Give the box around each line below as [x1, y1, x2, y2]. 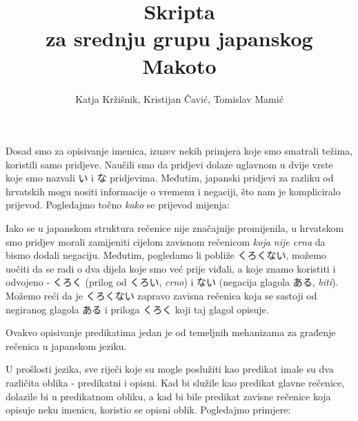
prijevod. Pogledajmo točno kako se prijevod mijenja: [6, 197, 230, 212]
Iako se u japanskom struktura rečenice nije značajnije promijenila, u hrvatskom [6, 221, 344, 235]
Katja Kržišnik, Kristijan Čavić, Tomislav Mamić [75, 91, 284, 106]
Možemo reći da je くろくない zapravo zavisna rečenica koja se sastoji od [6, 288, 317, 303]
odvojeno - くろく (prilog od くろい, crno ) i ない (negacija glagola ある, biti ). [6, 275, 339, 289]
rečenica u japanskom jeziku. [6, 338, 127, 353]
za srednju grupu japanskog [46, 24, 313, 52]
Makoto [142, 51, 217, 79]
